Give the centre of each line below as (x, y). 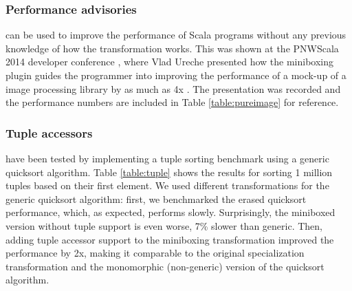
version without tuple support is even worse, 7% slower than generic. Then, (164, 225)
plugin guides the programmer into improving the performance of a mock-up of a (176, 75)
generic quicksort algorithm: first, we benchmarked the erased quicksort (156, 198)
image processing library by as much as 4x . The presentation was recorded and (173, 88)
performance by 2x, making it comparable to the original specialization (155, 253)
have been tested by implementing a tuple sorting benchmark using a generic (167, 158)
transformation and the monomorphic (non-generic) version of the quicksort (165, 266)
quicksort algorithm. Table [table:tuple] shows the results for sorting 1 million (169, 172)
